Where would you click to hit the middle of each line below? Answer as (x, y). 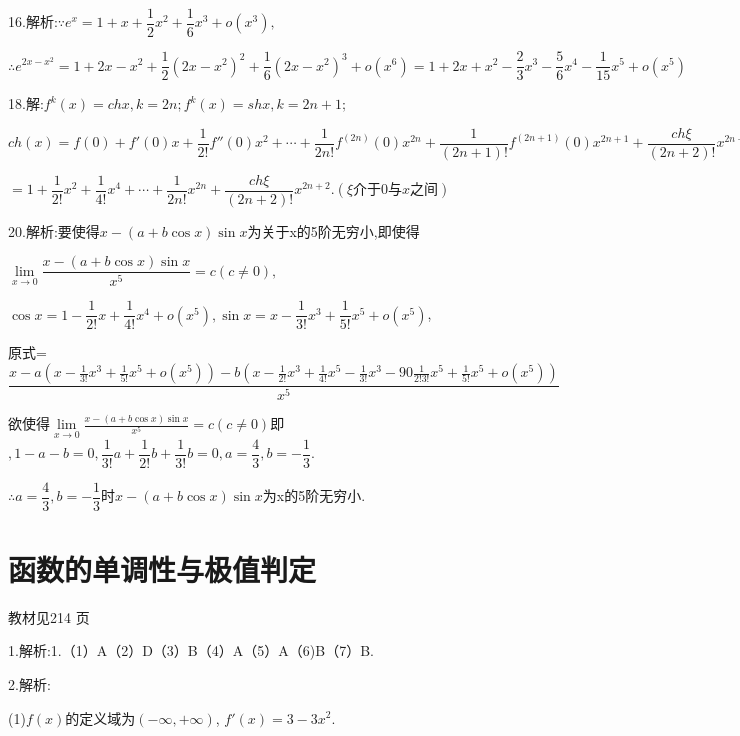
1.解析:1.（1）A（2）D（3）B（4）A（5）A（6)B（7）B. (191, 650)
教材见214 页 (49, 616)
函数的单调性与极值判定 (162, 568)
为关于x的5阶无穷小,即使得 (333, 230)
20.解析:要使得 (54, 230)
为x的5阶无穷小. (314, 495)
